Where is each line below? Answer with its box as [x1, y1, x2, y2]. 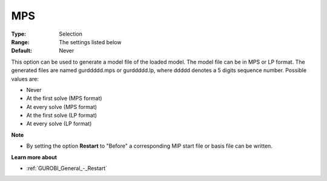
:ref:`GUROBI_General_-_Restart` [26, 165, 107, 172]
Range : [11, 38, 30, 45]
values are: [11, 75, 39, 82]
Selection [59, 30, 83, 38]
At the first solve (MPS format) [26, 94, 102, 102]
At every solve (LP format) [26, 120, 92, 127]
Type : [11, 30, 27, 38]
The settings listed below [59, 38, 122, 45]
